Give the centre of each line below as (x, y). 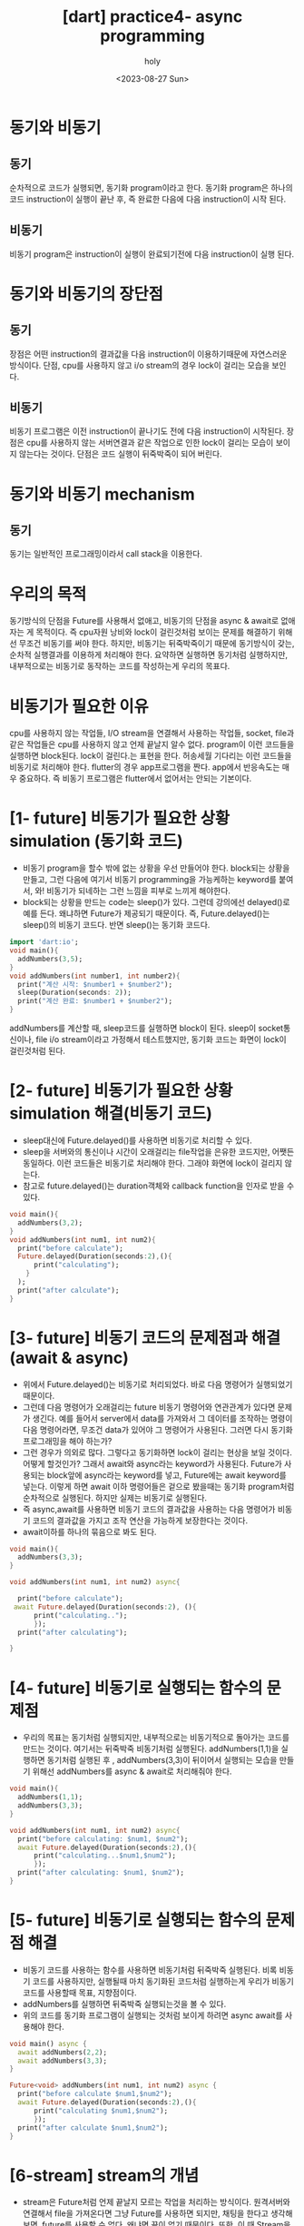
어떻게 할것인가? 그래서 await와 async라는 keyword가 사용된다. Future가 (152, 1463)
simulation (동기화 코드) (96, 841)
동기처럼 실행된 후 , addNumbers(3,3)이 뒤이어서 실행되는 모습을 (162, 1760)
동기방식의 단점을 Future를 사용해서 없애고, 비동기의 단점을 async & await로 (144, 621)
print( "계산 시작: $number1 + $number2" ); (95, 984)
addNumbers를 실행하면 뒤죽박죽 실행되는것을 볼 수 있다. (124, 2004)
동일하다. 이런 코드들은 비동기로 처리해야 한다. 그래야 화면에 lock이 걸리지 (152, 1163)
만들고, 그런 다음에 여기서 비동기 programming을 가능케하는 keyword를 (149, 880)
